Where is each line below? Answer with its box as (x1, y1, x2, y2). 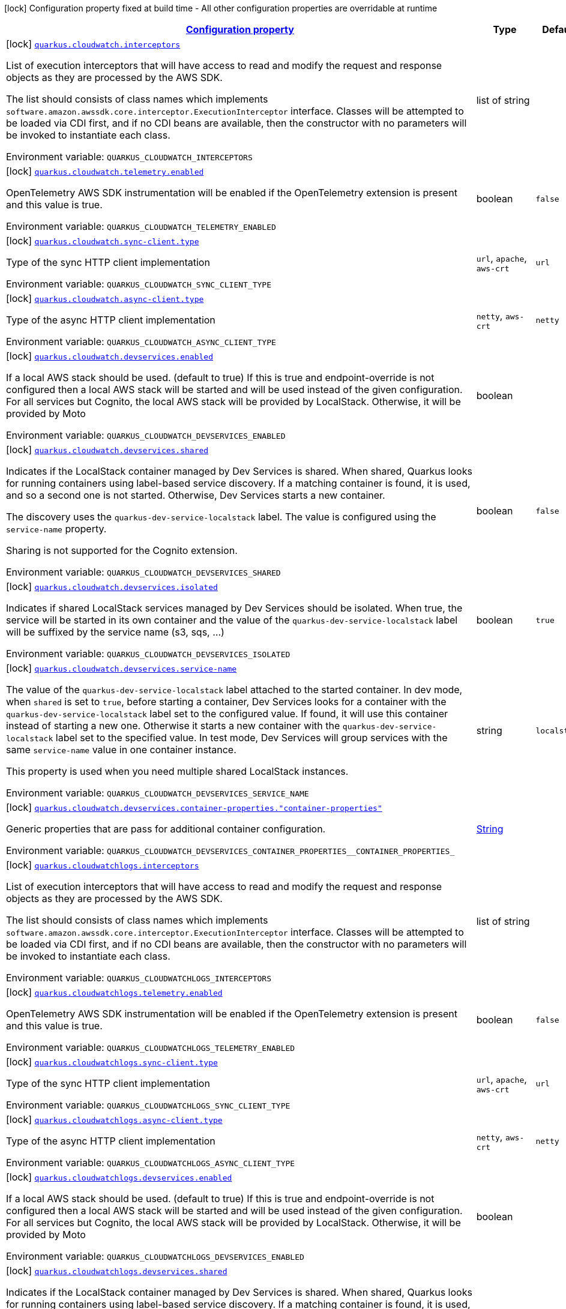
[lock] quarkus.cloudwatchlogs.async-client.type (6, 1113, 223, 1125)
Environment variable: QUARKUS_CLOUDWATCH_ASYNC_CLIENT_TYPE (6, 336, 276, 348)
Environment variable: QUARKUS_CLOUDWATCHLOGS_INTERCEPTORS (6, 972, 272, 984)
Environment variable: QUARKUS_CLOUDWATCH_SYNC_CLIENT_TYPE (6, 278, 272, 290)
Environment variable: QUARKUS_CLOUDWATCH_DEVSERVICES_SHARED (6, 566, 281, 578)
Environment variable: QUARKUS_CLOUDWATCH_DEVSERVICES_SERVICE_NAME (6, 787, 309, 799)
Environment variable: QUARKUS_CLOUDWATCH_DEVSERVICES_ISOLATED (6, 648, 291, 660)
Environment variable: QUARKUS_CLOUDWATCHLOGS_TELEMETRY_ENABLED (6, 1041, 295, 1053)
